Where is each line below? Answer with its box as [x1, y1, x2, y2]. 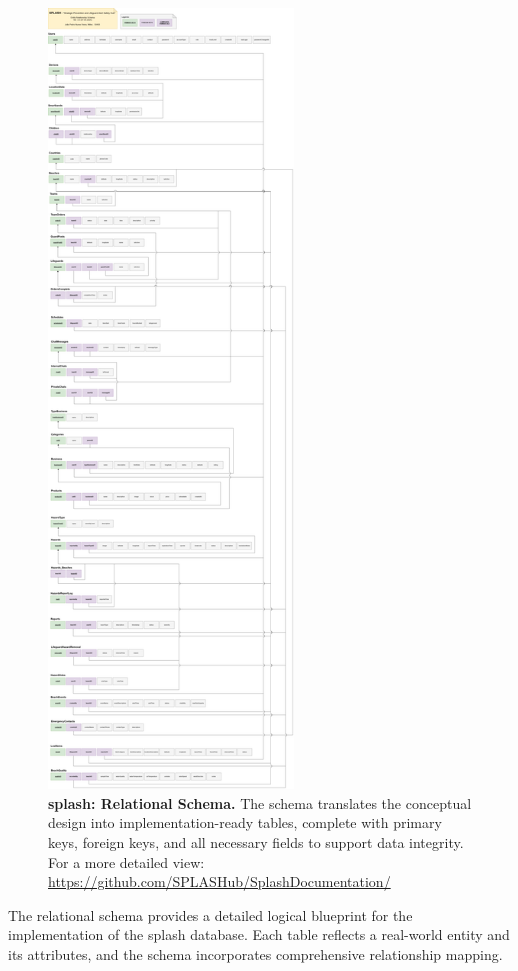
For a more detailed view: [48, 851, 205, 872]
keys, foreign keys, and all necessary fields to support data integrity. [48, 831, 464, 852]
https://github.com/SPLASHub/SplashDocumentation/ [48, 871, 391, 892]
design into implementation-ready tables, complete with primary [48, 812, 442, 833]
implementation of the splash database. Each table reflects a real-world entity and [8, 924, 510, 945]
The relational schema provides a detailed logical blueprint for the [8, 904, 413, 925]
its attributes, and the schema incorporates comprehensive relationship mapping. [8, 943, 503, 964]
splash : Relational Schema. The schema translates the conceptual [48, 792, 472, 813]
